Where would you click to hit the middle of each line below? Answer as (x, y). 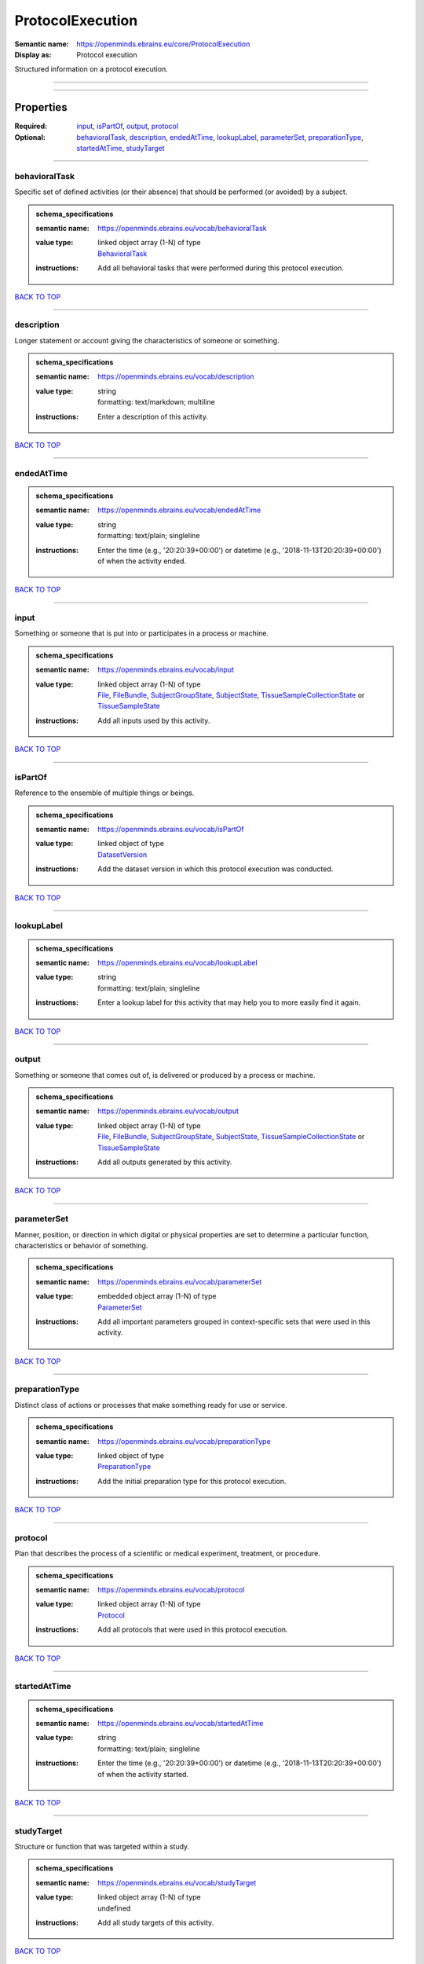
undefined (114, 1908)
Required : (31, 126)
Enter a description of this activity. (153, 416)
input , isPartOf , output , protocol (128, 126)
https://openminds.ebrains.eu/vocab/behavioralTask (182, 228)
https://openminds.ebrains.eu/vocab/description (176, 376)
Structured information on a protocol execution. (91, 69)
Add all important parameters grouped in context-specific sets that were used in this (234, 1321)
